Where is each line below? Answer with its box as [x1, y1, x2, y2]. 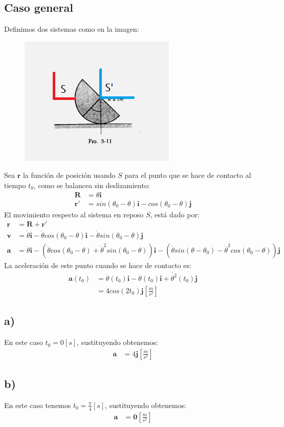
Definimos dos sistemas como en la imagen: [4, 24, 139, 34]
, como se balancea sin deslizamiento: [33, 179, 150, 190]
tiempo [4, 179, 26, 190]
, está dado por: [150, 209, 200, 219]
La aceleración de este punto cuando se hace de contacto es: [4, 259, 191, 270]
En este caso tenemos [4, 399, 71, 410]
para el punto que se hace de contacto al [124, 170, 251, 180]
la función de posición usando [23, 170, 116, 180]
